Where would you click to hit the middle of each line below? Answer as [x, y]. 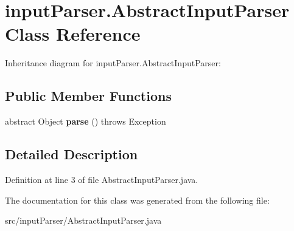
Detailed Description [72, 154]
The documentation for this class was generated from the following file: [137, 200]
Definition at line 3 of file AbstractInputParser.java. [102, 179]
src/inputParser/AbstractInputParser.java [83, 220]
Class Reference [73, 34]
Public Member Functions [88, 96]
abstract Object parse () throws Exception [86, 121]
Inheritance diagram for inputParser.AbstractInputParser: [113, 63]
